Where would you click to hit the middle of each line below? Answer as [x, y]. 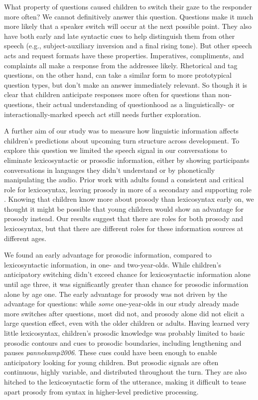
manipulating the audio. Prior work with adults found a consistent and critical [124, 180]
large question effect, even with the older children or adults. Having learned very [127, 323]
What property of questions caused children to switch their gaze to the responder [128, 6]
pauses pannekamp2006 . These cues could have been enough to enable [111, 352]
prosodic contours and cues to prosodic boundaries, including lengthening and [123, 342]
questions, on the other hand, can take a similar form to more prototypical [118, 75]
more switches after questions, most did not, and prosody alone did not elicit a [124, 313]
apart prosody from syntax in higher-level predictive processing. [101, 391]
